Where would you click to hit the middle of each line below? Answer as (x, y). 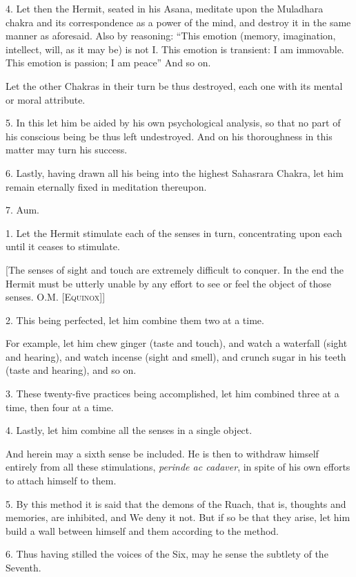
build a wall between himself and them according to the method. (142, 530)
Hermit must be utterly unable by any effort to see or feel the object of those (169, 283)
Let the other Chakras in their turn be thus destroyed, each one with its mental (174, 85)
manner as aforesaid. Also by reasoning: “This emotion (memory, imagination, (171, 36)
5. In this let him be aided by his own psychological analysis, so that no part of (173, 123)
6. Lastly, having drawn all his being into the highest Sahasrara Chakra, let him (175, 172)
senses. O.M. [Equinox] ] (56, 297)
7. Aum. (22, 210)
